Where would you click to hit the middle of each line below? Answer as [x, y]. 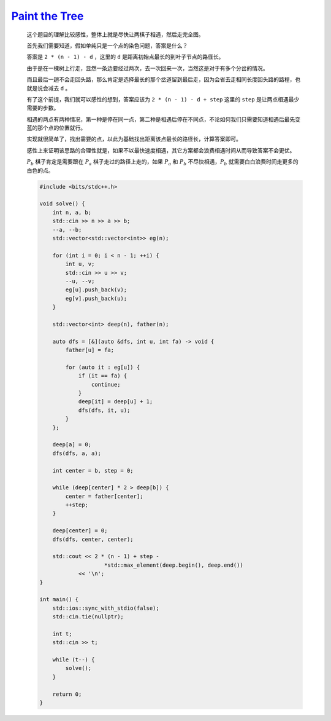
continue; [106, 384]
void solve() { [62, 204]
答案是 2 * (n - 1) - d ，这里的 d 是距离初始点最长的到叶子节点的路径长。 [125, 57]
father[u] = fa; [90, 350]
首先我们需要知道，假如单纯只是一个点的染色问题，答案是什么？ [107, 45]
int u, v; [80, 264]
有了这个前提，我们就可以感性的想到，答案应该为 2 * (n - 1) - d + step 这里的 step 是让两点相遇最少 [163, 99]
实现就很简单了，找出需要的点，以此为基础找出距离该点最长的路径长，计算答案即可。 [134, 139]
